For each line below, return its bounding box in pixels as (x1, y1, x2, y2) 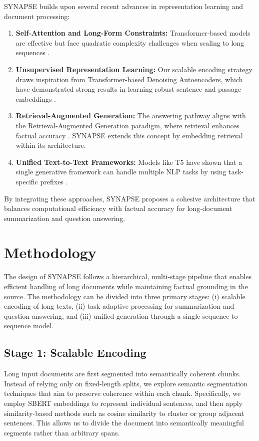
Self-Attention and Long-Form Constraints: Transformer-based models (15, 28, 250, 38)
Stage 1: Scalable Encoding (4, 345, 146, 360)
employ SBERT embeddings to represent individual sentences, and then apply (4, 397, 243, 408)
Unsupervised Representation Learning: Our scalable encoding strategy (15, 64, 252, 74)
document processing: (4, 11, 70, 21)
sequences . (15, 47, 50, 58)
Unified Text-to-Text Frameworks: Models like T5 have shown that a (15, 156, 242, 167)
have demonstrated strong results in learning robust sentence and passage (15, 84, 241, 94)
